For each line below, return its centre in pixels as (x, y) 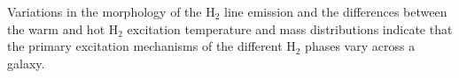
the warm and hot (56, 28)
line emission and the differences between (336, 11)
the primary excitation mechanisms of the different (145, 46)
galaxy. (26, 63)
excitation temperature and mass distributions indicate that (290, 28)
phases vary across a (360, 46)
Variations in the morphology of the (105, 11)
